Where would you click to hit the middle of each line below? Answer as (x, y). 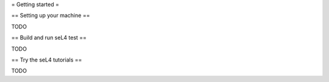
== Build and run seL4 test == (49, 38)
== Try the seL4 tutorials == (47, 60)
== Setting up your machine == (51, 16)
